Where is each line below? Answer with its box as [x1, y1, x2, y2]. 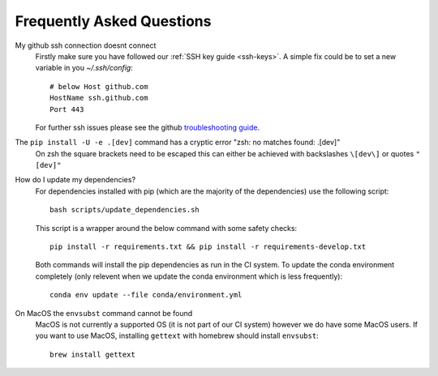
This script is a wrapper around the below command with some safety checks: [35, 223, 298, 233]
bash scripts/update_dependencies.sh [49, 205, 200, 215]
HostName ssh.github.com [49, 93, 148, 103]
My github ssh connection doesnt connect [15, 41, 157, 50]
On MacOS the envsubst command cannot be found [15, 308, 193, 318]
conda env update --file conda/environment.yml [49, 290, 243, 300]
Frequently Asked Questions [15, 12, 212, 30]
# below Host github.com [49, 82, 148, 91]
